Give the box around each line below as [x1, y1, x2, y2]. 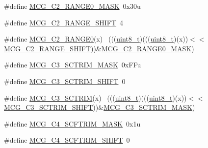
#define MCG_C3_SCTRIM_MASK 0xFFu [4, 60, 141, 70]
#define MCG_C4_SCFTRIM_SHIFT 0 [4, 135, 130, 145]
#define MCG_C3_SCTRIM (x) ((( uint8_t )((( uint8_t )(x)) [4, 92, 187, 103]
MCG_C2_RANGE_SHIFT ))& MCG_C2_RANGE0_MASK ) [4, 43, 194, 53]
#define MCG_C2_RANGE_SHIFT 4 [4, 17, 124, 27]
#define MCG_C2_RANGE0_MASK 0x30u [4, 1, 141, 11]
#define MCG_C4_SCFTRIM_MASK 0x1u [4, 118, 141, 128]
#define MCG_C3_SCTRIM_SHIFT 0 [4, 76, 126, 86]
